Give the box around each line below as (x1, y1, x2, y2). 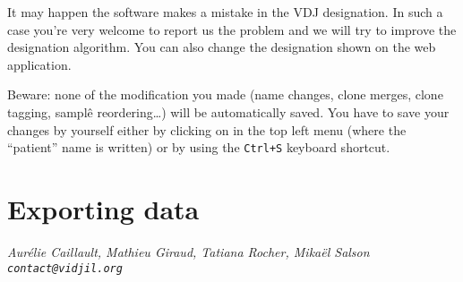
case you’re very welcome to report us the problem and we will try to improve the (7, 20, 457, 38)
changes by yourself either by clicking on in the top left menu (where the (7, 120, 407, 139)
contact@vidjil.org (7, 261, 123, 275)
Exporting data (7, 191, 200, 226)
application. (7, 55, 72, 73)
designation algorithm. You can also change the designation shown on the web (7, 38, 436, 56)
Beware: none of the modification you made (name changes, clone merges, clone (7, 85, 443, 104)
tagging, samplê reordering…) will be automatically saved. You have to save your (7, 102, 450, 121)
